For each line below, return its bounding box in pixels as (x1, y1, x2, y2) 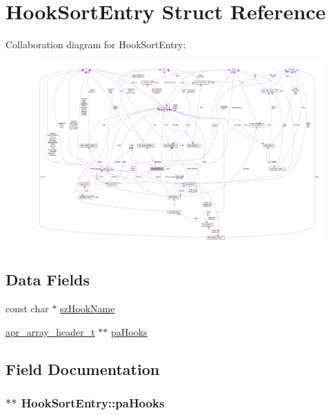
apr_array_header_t (6, 324, 95, 338)
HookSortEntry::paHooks (21, 394, 165, 412)
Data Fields (6, 269, 90, 290)
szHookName (60, 301, 115, 316)
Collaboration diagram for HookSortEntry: (6, 37, 186, 52)
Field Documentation (6, 358, 160, 379)
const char (6, 301, 49, 316)
